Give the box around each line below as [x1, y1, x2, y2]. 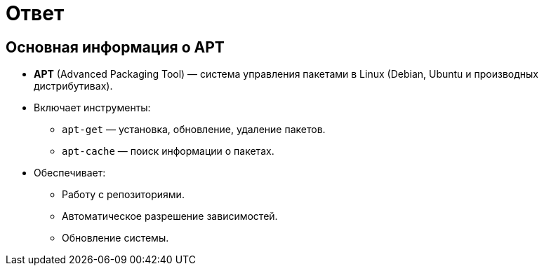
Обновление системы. [62, 232, 169, 244]
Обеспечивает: [34, 167, 106, 179]
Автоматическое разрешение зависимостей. [62, 210, 278, 223]
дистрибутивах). [34, 80, 113, 92]
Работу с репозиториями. [62, 188, 185, 201]
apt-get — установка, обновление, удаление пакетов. [62, 123, 326, 136]
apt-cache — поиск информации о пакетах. [62, 145, 274, 158]
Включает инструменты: [34, 102, 151, 114]
